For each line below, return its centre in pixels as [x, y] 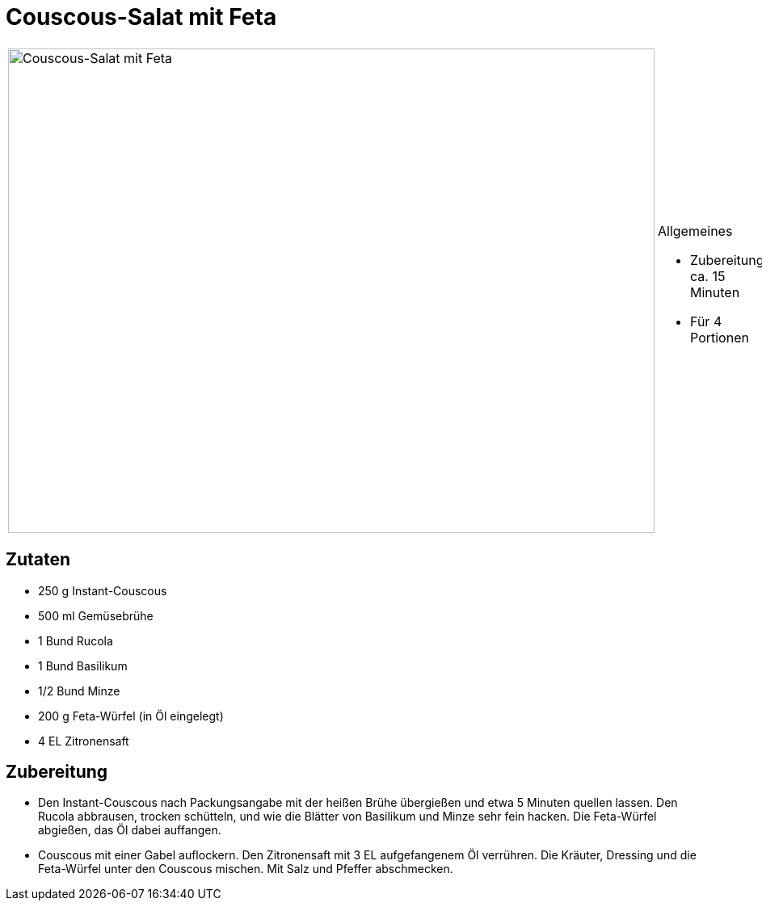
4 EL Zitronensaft [84, 741]
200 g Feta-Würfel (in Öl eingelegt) [131, 716]
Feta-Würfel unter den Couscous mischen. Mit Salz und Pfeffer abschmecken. [246, 869]
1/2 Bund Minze [79, 691]
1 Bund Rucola [76, 640]
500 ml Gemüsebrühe [96, 615]
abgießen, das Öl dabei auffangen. [130, 830]
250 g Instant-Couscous [103, 590]
